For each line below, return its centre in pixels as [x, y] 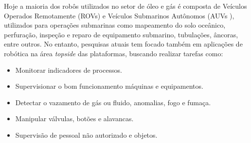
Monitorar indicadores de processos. [69, 70]
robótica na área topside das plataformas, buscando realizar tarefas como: [114, 53]
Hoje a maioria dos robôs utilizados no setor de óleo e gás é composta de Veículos [125, 6]
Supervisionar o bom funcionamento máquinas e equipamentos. [109, 86]
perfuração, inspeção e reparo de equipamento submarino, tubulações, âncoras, [121, 34]
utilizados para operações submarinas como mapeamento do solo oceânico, [115, 25]
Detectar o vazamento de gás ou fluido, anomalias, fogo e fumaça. [113, 102]
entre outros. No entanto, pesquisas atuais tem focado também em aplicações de [123, 44]
